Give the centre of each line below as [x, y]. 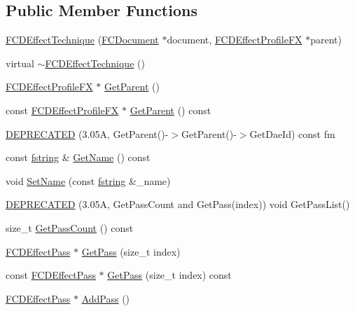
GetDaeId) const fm [292, 133]
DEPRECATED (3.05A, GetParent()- [87, 133]
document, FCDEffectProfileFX [235, 40]
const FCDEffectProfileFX [62, 110]
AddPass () [106, 298]
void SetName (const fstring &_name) [88, 180]
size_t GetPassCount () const [70, 227]
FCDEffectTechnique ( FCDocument [82, 40]
